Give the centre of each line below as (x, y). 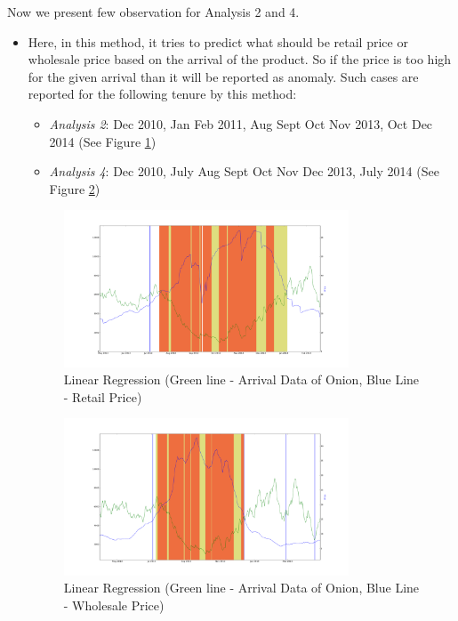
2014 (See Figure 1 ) (103, 141)
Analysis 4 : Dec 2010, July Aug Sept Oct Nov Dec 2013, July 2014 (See (244, 171)
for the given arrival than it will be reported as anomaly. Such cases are (223, 76)
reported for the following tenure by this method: (162, 94)
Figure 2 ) (75, 188)
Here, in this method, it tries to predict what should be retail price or (218, 41)
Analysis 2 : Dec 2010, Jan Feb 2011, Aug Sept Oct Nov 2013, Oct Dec (241, 123)
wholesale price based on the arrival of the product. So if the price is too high (240, 59)
